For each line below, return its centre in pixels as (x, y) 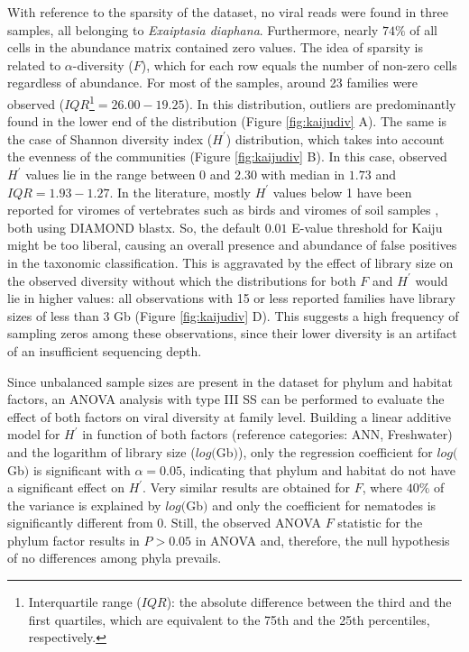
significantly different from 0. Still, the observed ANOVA (164, 523)
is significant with (82, 469)
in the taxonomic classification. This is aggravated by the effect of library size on (230, 262)
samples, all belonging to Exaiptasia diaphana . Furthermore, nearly (193, 29)
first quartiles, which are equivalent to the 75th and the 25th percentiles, (229, 619)
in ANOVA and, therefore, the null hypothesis (322, 540)
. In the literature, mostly (180, 192)
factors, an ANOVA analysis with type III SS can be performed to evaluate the (226, 399)
